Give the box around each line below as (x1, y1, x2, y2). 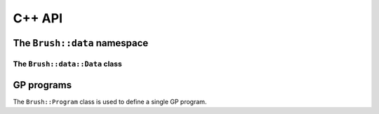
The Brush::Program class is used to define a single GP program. (13, 97, 207, 106)
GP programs (13, 79, 72, 91)
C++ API (13, 10, 63, 26)
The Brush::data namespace (13, 37, 149, 49)
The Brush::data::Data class (13, 59, 122, 69)
